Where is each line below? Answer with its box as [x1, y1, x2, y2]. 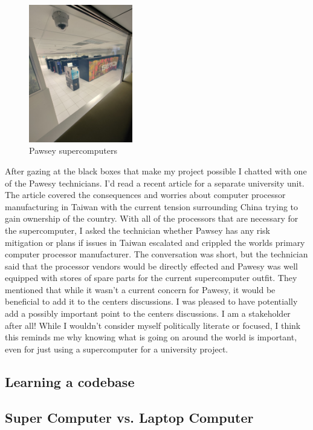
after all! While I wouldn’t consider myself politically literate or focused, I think [5, 319, 301, 331]
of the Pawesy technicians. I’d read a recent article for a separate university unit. [5, 176, 305, 189]
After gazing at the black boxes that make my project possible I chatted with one [5, 164, 307, 177]
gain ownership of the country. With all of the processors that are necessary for [5, 212, 298, 225]
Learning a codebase [5, 372, 135, 391]
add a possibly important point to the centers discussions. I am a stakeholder [5, 307, 291, 320]
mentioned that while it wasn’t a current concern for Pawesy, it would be [5, 283, 276, 296]
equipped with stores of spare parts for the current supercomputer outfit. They [5, 271, 297, 284]
